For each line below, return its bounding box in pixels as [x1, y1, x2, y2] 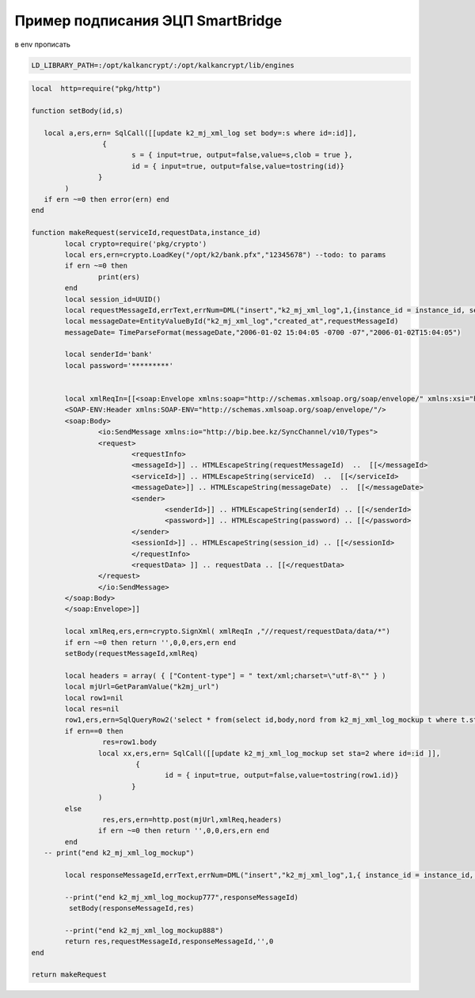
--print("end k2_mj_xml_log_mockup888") [64, 926, 224, 935]
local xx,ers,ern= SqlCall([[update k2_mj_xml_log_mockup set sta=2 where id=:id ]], [97, 749, 441, 757]
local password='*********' [64, 361, 174, 370]
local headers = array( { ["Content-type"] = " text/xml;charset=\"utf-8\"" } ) [64, 671, 387, 680]
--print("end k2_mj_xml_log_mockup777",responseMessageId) [64, 893, 299, 901]
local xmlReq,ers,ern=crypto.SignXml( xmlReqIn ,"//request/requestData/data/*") [64, 627, 391, 636]
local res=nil [64, 704, 120, 713]
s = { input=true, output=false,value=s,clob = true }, [131, 150, 353, 160]
